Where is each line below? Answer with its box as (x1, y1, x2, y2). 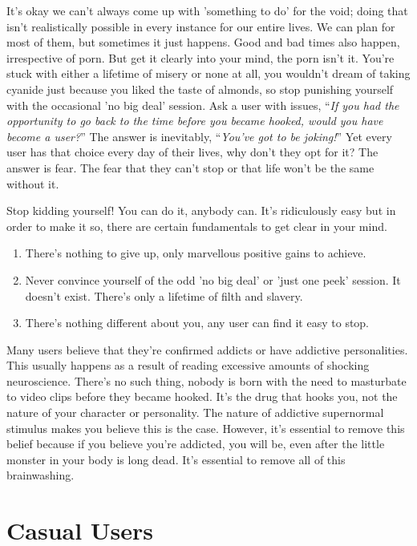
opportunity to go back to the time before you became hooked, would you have (6, 112, 383, 129)
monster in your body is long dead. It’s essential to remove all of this (6, 451, 346, 467)
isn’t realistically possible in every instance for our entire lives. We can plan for (6, 18, 395, 34)
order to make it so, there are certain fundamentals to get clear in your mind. (6, 217, 387, 234)
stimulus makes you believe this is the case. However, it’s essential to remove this (6, 419, 405, 436)
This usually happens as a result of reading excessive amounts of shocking (6, 357, 370, 374)
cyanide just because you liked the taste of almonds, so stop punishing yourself (6, 80, 394, 97)
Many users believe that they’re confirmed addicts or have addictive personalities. (6, 341, 408, 358)
